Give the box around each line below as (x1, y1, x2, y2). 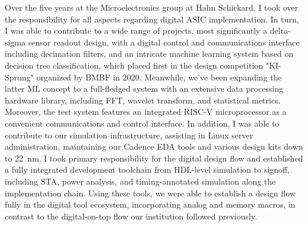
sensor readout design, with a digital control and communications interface (28, 35, 300, 48)
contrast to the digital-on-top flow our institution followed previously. (5, 209, 258, 222)
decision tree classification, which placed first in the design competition (5, 59, 263, 71)
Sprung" (5, 70, 34, 83)
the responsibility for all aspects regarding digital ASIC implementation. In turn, (5, 12, 299, 25)
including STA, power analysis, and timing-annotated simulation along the (5, 175, 276, 187)
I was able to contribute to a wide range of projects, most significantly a (5, 24, 268, 37)
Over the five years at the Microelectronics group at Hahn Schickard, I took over (5, 1, 299, 13)
